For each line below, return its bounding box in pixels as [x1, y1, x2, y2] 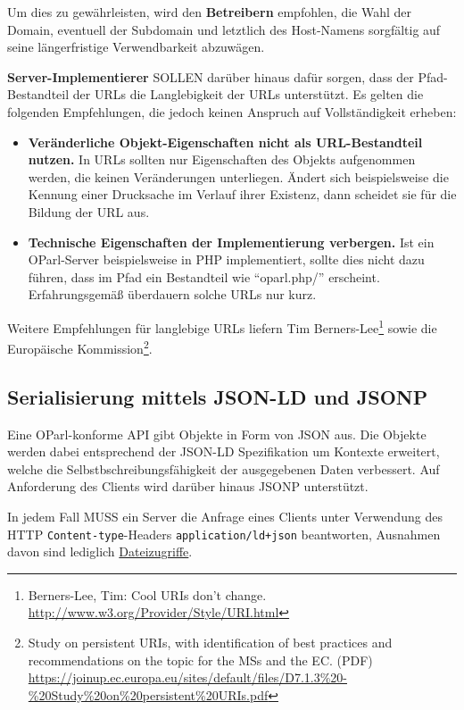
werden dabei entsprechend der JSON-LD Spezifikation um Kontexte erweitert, [7, 442, 440, 461]
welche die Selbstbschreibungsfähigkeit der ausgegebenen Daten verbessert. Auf [7, 459, 440, 478]
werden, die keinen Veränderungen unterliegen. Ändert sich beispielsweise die [28, 167, 449, 186]
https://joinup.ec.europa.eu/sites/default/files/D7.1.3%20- [28, 668, 347, 687]
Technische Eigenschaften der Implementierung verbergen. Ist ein [28, 232, 435, 251]
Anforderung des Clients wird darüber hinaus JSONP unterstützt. [7, 477, 369, 496]
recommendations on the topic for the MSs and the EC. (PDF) [28, 650, 373, 669]
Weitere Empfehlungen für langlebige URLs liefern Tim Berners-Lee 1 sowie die [7, 315, 437, 337]
